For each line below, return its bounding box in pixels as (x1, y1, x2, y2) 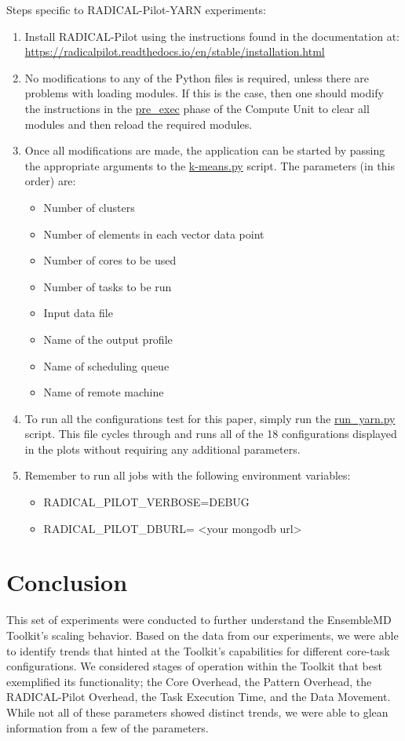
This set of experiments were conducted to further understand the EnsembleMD (6, 611, 392, 628)
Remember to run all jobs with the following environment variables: (24, 467, 351, 484)
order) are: (24, 173, 76, 189)
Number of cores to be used (43, 252, 177, 268)
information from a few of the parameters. (6, 719, 209, 736)
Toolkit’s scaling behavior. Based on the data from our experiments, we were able (6, 626, 399, 643)
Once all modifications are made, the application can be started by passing (24, 142, 385, 159)
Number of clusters (43, 199, 135, 215)
